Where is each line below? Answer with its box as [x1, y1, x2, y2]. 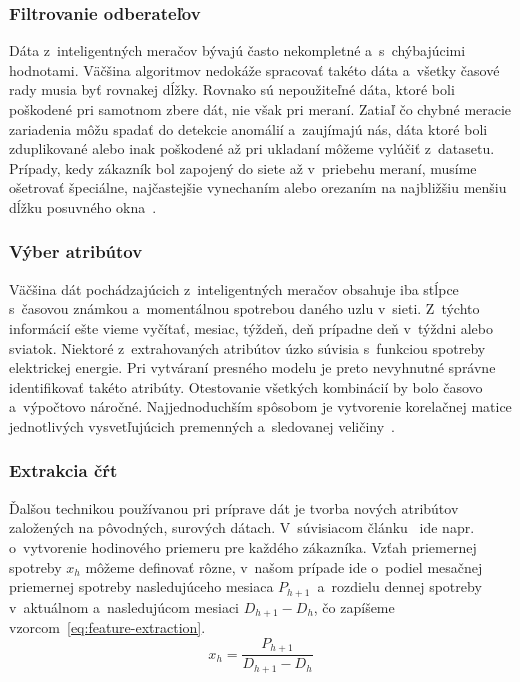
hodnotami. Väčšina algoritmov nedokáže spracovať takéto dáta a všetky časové [9, 59, 500, 80]
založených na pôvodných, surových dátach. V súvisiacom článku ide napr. [9, 517, 475, 538]
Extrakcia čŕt [9, 458, 118, 483]
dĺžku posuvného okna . [9, 196, 157, 217]
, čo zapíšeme [313, 596, 395, 617]
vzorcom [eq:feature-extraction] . [9, 617, 206, 638]
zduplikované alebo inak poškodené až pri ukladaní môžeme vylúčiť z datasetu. [9, 138, 495, 159]
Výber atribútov [9, 239, 143, 264]
